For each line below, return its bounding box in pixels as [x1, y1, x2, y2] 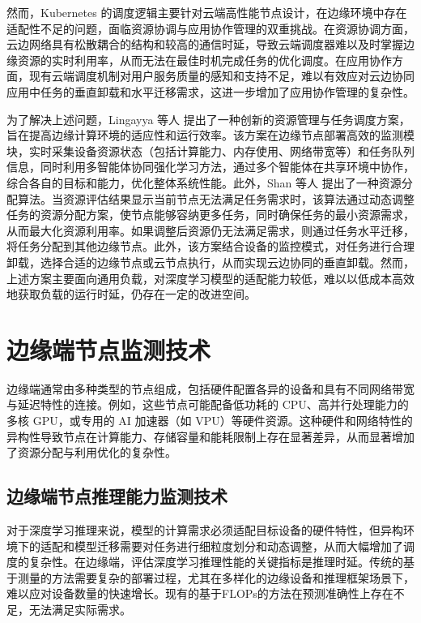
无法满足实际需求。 [28, 600, 131, 617]
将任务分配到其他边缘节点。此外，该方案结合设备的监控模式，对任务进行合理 [6, 238, 415, 255]
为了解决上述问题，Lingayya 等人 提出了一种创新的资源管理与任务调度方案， [6, 110, 410, 127]
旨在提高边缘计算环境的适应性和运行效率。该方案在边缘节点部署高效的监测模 [6, 127, 415, 144]
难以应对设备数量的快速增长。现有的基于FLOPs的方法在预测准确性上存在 [6, 585, 393, 602]
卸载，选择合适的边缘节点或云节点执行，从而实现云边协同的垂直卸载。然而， [6, 253, 415, 270]
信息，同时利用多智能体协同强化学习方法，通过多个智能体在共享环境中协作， [6, 158, 415, 175]
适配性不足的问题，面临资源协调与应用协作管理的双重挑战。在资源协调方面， [6, 19, 415, 37]
